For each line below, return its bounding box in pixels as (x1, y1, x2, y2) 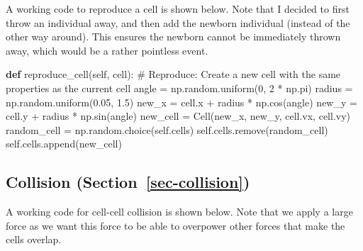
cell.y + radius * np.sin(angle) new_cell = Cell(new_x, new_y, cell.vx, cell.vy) (6, 108, 351, 123)
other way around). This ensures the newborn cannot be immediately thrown (6, 29, 341, 44)
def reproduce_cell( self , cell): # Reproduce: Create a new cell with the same (6, 67, 341, 82)
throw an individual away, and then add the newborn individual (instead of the (6, 15, 350, 30)
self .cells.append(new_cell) (6, 136, 122, 151)
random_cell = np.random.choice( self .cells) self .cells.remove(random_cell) (6, 122, 328, 137)
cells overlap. (6, 232, 62, 247)
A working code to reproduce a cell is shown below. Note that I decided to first (6, 1, 350, 16)
